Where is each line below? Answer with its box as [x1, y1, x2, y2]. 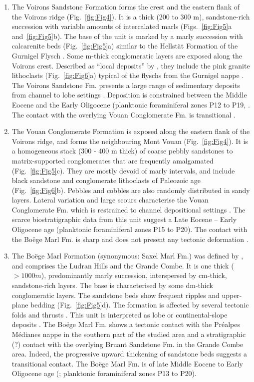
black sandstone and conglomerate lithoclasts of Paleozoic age [11, 175, 201, 185]
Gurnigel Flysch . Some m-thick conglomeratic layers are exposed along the [11, 50, 242, 60]
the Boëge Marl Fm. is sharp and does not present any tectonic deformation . [11, 233, 249, 244]
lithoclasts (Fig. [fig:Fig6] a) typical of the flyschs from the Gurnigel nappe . [11, 70, 244, 80]
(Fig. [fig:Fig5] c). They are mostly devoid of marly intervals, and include [11, 165, 235, 175]
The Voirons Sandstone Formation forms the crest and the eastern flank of [11, 1, 240, 11]
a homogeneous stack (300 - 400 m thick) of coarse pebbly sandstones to [11, 145, 233, 156]
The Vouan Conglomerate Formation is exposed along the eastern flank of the [11, 126, 250, 136]
